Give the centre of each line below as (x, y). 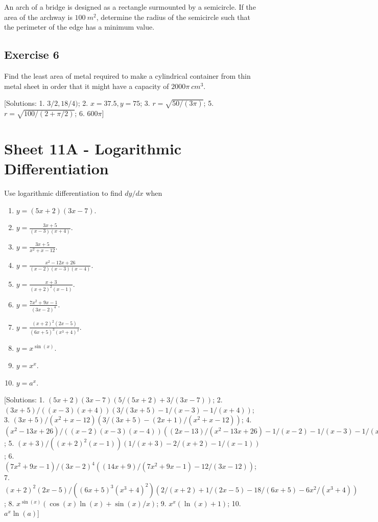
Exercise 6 (32, 54)
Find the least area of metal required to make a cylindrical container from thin (127, 75)
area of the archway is (38, 17)
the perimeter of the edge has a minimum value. (79, 27)
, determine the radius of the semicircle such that (173, 17)
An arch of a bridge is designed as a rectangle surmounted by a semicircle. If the (130, 7)
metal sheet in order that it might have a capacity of (87, 86)
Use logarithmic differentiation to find (63, 193)
